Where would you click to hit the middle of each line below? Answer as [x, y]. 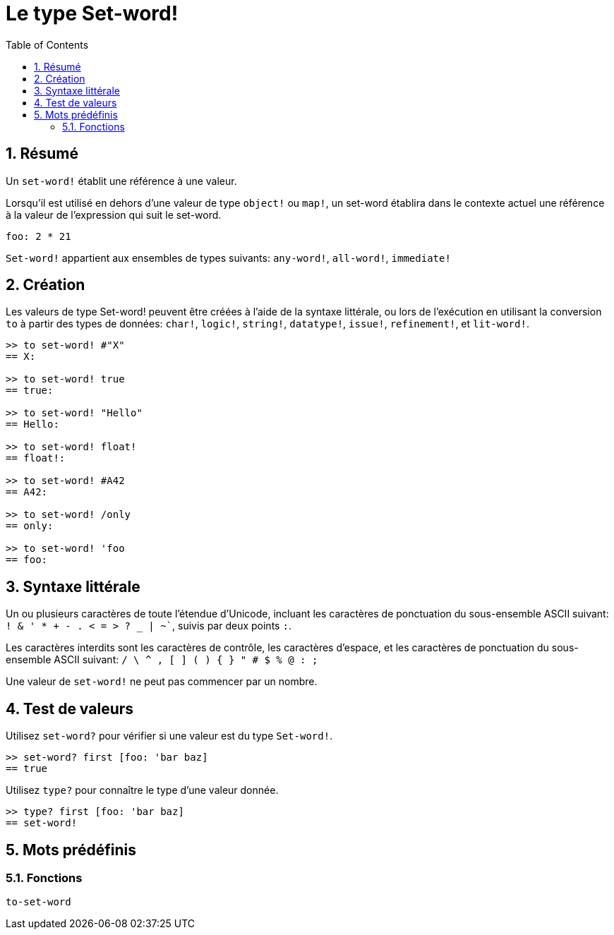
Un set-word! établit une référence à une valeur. [121, 181]
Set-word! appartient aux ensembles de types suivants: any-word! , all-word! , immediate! [228, 258]
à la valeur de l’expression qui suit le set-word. [114, 215]
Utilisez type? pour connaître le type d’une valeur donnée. [142, 790]
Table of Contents [47, 44]
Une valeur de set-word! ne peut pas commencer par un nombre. [162, 682]
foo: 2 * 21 [38, 236]
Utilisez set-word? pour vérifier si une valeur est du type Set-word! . [169, 736]
